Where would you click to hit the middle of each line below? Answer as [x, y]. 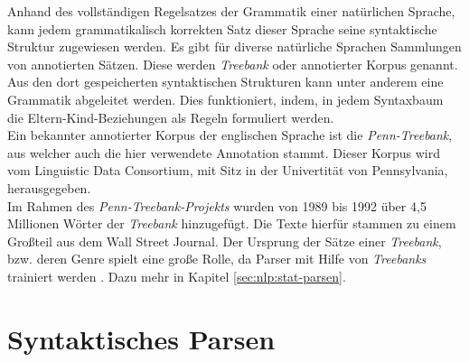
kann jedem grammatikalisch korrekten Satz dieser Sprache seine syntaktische [222, 28]
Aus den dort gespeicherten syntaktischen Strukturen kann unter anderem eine [225, 82]
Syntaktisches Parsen [141, 338]
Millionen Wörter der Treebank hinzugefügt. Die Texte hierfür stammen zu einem [232, 223]
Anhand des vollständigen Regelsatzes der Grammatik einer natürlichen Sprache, [231, 11]
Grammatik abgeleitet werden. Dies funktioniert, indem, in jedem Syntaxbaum [225, 99]
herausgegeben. [49, 187]
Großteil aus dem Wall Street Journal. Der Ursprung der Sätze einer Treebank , [225, 241]
